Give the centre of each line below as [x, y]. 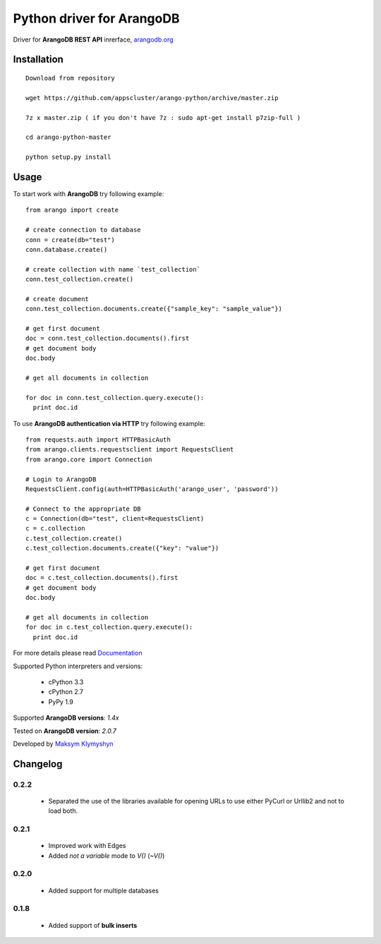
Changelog [38, 764]
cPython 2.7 [66, 692]
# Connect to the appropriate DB [83, 509]
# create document [58, 299]
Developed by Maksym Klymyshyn [63, 744]
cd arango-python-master [68, 137]
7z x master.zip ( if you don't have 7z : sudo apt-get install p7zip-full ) [163, 117]
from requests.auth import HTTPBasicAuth [98, 440]
